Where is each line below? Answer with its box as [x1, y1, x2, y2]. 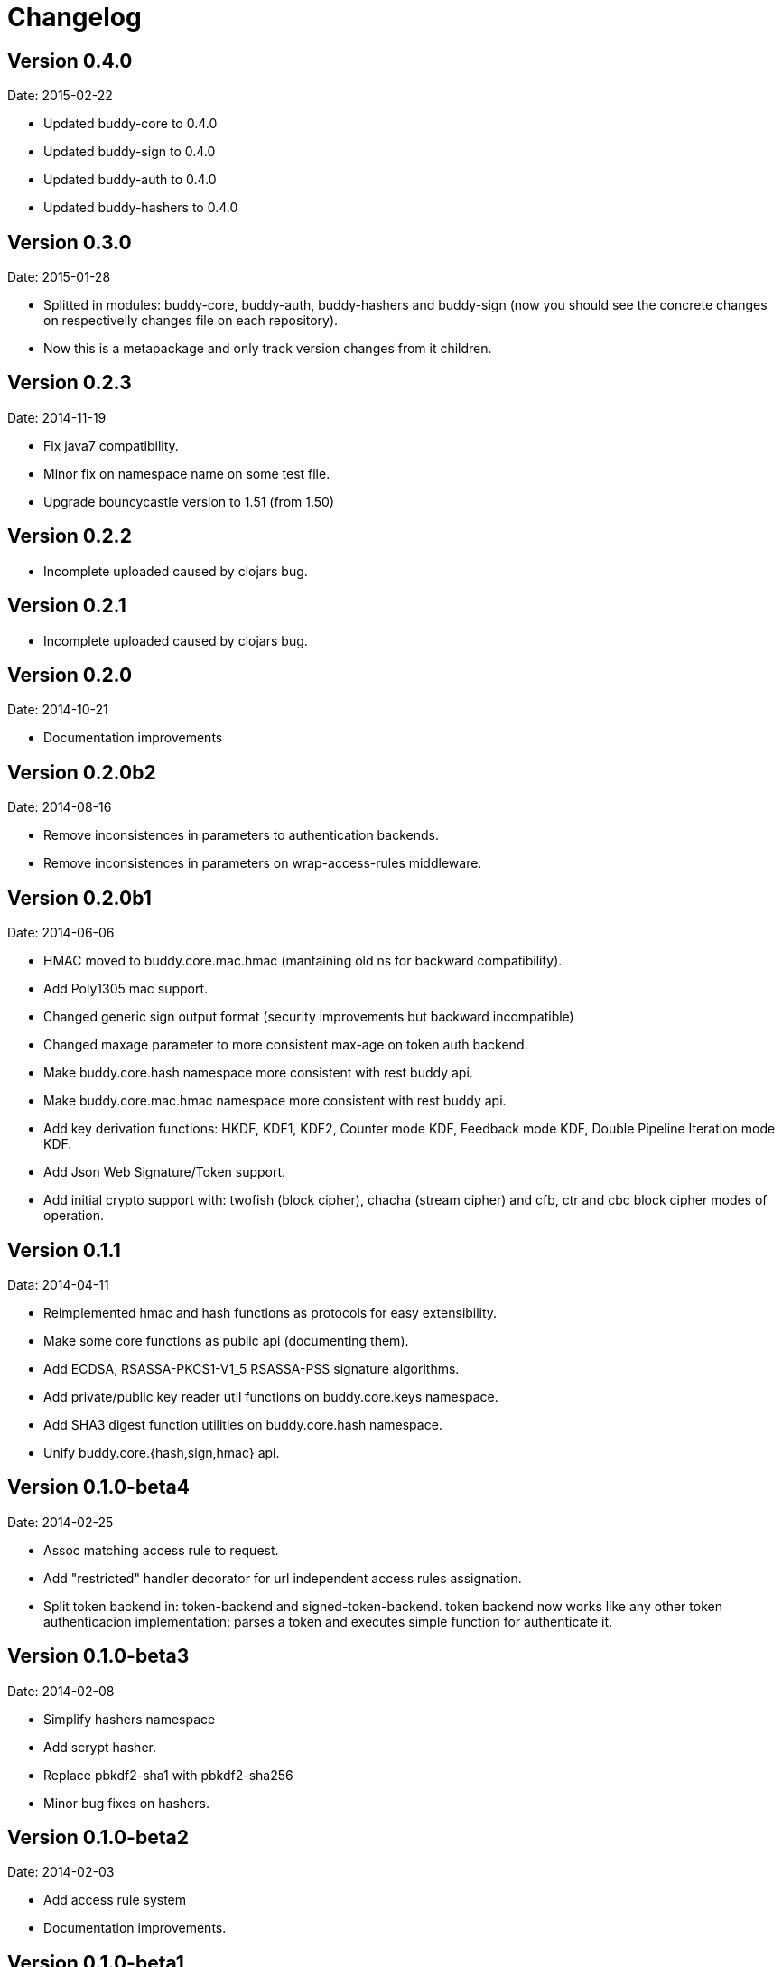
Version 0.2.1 [7, 594, 126, 618]
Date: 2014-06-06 [7, 925, 115, 941]
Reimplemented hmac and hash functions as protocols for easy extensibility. [43, 1304, 498, 1320]
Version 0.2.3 [7, 371, 132, 395]
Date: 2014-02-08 [7, 1683, 115, 1699]
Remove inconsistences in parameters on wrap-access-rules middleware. [43, 855, 482, 872]
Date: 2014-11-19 [7, 409, 107, 425]
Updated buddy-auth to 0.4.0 [43, 172, 217, 188]
